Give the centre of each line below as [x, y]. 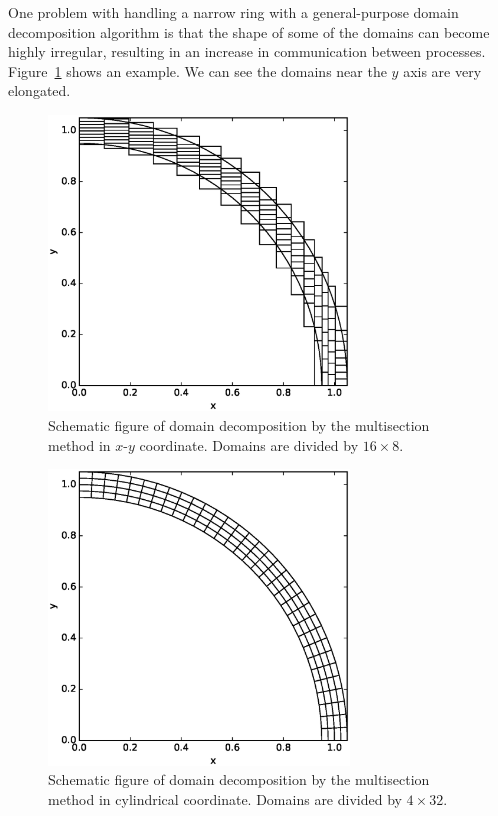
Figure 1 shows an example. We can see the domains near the [197, 70]
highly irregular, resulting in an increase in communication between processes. [247, 51]
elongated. [39, 90]
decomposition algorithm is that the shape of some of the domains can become [249, 31]
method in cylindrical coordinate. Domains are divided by [225, 798]
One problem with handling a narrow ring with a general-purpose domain [233, 12]
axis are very [442, 70]
